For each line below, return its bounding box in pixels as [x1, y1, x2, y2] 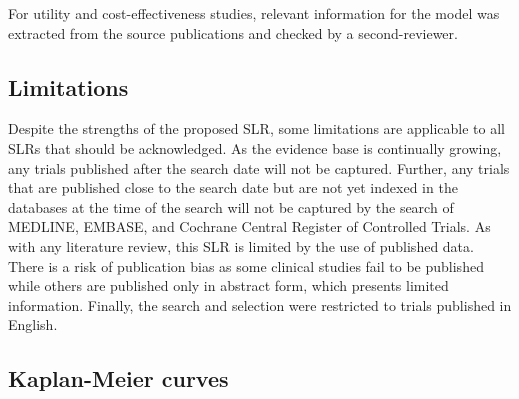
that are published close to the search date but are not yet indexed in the [8, 177, 458, 198]
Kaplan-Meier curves [8, 363, 229, 394]
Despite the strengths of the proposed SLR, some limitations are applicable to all [8, 118, 505, 139]
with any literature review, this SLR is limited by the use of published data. [8, 235, 474, 256]
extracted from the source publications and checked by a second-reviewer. [8, 22, 458, 43]
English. [8, 314, 58, 335]
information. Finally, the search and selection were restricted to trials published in [8, 294, 512, 315]
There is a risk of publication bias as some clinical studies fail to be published [8, 255, 484, 276]
